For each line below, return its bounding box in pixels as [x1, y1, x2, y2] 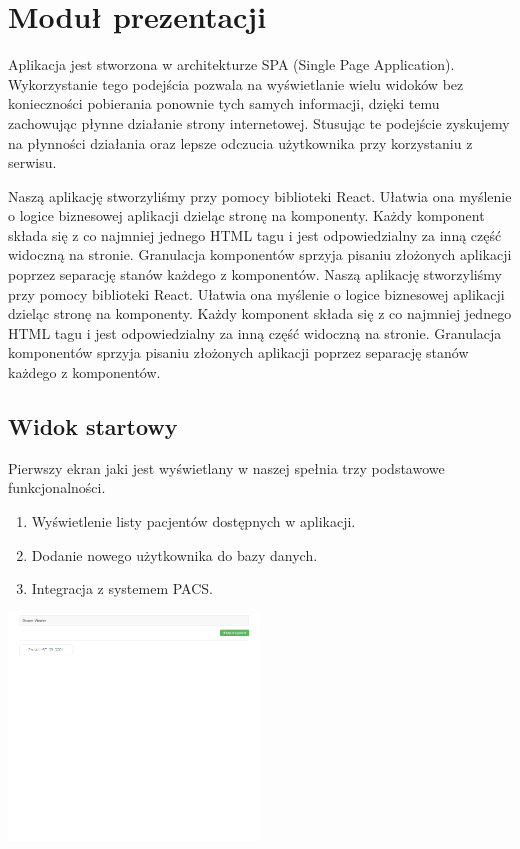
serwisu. [8, 152, 57, 173]
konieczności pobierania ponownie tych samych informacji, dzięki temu [8, 93, 440, 114]
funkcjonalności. [8, 477, 106, 498]
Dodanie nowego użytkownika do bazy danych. [31, 544, 318, 565]
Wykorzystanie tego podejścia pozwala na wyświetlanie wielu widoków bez [8, 73, 464, 94]
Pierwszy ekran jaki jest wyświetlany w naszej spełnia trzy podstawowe [8, 457, 445, 478]
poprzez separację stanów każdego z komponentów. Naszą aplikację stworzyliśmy [8, 264, 502, 285]
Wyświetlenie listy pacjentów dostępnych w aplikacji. [31, 511, 356, 532]
